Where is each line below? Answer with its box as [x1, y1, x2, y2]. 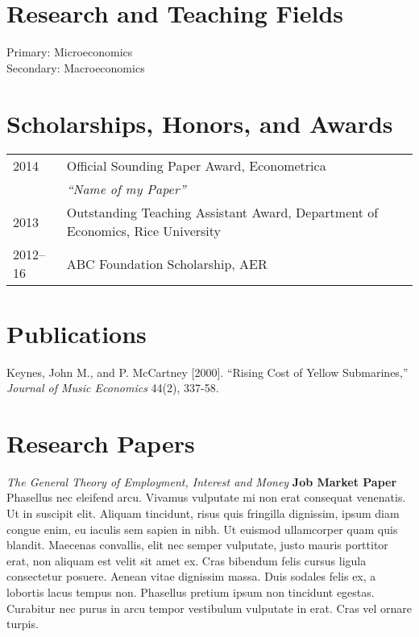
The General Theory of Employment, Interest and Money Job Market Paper [6, 473, 397, 490]
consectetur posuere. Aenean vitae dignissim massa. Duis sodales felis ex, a [6, 568, 376, 585]
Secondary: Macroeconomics [6, 59, 145, 76]
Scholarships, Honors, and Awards [6, 106, 393, 139]
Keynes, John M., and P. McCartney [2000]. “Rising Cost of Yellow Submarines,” [6, 363, 409, 380]
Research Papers [6, 426, 195, 459]
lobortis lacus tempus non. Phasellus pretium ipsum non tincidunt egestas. [6, 584, 375, 601]
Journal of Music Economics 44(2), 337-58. [6, 379, 219, 396]
